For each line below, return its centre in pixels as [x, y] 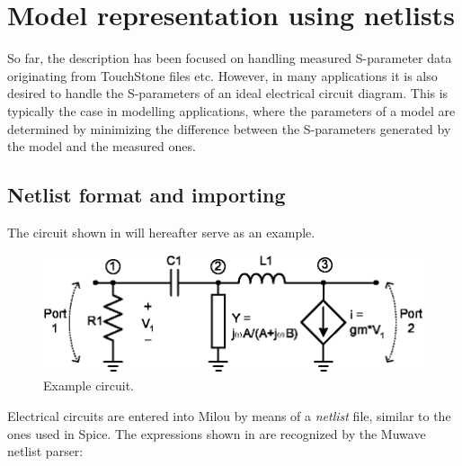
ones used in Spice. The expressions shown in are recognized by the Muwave [217, 433]
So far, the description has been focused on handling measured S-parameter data [230, 58]
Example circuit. [89, 385]
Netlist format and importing [147, 195]
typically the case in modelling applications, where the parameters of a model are [231, 110]
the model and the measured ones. [102, 146]
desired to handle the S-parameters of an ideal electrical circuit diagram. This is [228, 93]
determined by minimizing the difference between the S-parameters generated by [229, 128]
